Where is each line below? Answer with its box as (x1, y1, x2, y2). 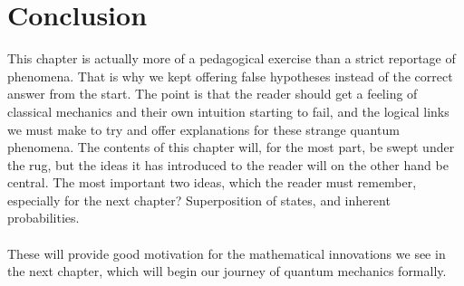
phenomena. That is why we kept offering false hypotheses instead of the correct (7, 66, 453, 85)
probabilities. (7, 208, 80, 227)
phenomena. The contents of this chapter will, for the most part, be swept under (7, 138, 455, 157)
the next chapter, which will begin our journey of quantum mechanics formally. (7, 262, 447, 281)
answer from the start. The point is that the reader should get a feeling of (7, 84, 418, 103)
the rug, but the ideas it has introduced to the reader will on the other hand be (7, 155, 449, 174)
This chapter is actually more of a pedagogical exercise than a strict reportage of (7, 49, 456, 68)
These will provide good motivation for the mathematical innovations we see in (7, 243, 446, 262)
